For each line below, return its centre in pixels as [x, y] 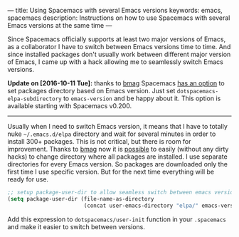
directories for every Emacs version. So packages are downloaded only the [117, 164]
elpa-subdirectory [34, 99]
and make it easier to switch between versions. [76, 226]
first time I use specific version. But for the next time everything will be [111, 172]
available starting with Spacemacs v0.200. [70, 106]
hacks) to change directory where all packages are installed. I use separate [117, 157]
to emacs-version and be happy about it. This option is [142, 98]
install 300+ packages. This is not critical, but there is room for [99, 141]
